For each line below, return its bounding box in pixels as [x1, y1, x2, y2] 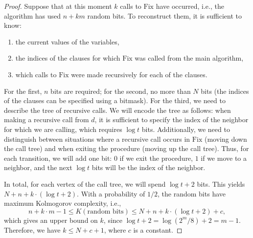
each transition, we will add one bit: [4, 152, 112, 163]
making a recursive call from [4, 114, 89, 125]
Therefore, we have [4, 224, 61, 235]
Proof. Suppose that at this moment [4, 1, 112, 11]
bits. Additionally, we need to [141, 124, 230, 134]
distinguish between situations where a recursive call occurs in [4, 133, 190, 144]
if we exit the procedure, [119, 152, 193, 163]
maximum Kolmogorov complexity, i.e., [4, 198, 121, 208]
